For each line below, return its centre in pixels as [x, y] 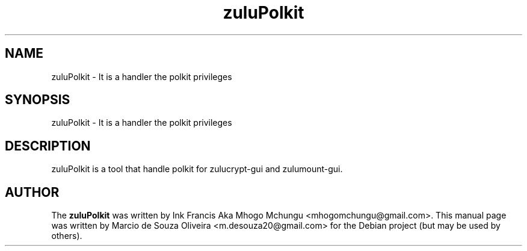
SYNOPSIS [38, 100]
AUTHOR [32, 192]
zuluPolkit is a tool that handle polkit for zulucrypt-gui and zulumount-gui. [197, 169]
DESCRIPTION [48, 146]
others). [67, 236]
